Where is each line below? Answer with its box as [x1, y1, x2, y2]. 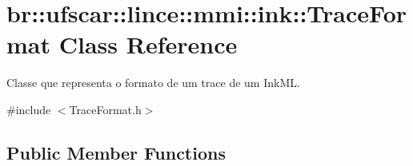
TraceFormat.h [69, 101, 142, 117]
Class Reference [58, 28, 238, 61]
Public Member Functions [6, 140, 226, 164]
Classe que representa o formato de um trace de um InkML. [6, 74, 300, 91]
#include [6, 101, 51, 117]
